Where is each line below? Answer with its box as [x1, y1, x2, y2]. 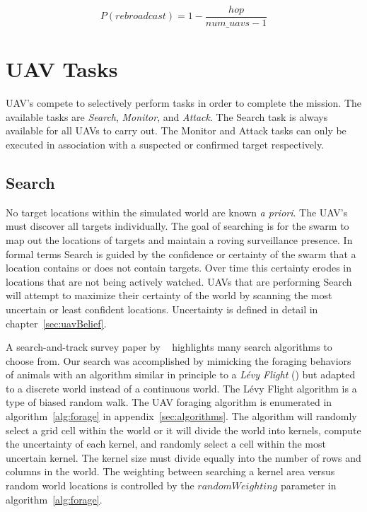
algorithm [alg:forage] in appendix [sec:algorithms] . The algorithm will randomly [6, 409, 357, 424]
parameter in [280, 478, 337, 493]
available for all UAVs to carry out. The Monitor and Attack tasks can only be [6, 123, 346, 138]
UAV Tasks [6, 54, 118, 83]
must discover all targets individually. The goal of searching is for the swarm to [6, 219, 349, 233]
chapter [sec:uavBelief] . [6, 315, 107, 330]
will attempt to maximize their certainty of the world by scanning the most [6, 288, 332, 303]
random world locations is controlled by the [6, 478, 194, 493]
